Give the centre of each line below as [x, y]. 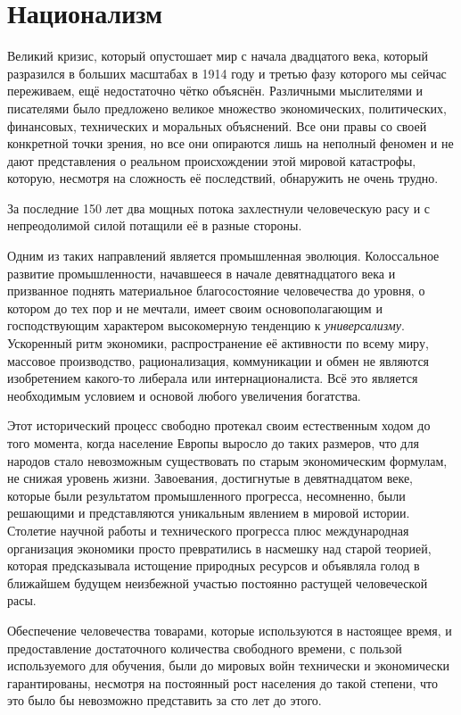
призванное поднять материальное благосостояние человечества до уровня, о [216, 291]
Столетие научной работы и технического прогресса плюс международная [208, 530]
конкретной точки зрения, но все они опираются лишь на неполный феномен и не [230, 143]
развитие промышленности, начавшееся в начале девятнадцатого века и [202, 273]
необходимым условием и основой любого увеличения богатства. [184, 395]
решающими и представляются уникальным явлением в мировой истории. [209, 513]
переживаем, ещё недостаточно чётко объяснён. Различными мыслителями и [215, 91]
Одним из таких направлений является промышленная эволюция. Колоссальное [223, 256]
